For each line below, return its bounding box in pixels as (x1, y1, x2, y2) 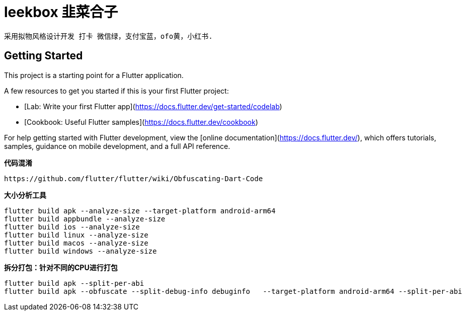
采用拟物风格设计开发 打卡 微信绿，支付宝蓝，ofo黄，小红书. (4, 32, 213, 40)
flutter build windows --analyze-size (4, 247, 157, 255)
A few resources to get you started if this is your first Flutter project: (4, 86, 229, 95)
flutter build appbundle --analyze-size (4, 214, 166, 223)
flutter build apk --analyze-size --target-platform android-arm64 (4, 206, 276, 215)
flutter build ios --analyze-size (4, 222, 140, 231)
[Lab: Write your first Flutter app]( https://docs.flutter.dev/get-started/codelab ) (24, 102, 282, 111)
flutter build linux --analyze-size (4, 230, 148, 239)
